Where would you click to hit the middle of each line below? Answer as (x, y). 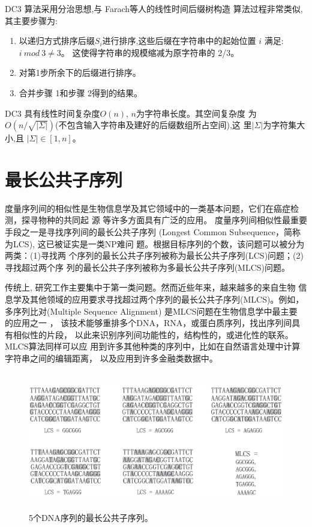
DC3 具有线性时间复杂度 (52, 113)
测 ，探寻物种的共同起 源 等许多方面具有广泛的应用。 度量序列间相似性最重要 (156, 220)
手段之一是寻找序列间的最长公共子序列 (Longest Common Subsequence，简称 (153, 232)
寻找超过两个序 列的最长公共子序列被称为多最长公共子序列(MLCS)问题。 (148, 267)
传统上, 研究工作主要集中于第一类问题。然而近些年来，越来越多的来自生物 (150, 287)
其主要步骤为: (31, 20)
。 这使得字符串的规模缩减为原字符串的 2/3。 (150, 52)
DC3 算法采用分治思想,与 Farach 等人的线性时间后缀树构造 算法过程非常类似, (154, 8)
